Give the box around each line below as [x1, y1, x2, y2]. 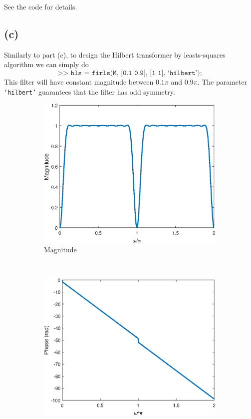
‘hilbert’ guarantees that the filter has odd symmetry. [4, 86, 175, 97]
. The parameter [197, 76, 248, 87]
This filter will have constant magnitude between [4, 76, 154, 87]
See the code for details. [4, 2, 77, 12]
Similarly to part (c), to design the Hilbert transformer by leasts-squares [4, 49, 226, 60]
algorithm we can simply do [4, 59, 89, 70]
